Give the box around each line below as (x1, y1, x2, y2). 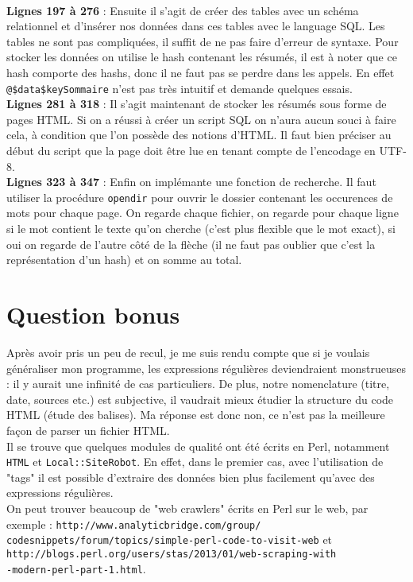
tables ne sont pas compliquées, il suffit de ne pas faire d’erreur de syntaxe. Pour (6, 33, 399, 49)
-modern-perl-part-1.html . (6, 560, 146, 576)
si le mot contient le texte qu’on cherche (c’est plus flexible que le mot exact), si (6, 220, 396, 237)
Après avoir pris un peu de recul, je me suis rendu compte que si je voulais (6, 343, 370, 360)
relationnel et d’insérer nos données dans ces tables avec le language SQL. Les (6, 17, 385, 34)
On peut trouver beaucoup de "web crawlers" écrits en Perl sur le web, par (6, 499, 369, 516)
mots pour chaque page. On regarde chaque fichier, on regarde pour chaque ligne (6, 204, 399, 221)
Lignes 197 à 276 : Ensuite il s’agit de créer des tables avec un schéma (6, 2, 359, 18)
